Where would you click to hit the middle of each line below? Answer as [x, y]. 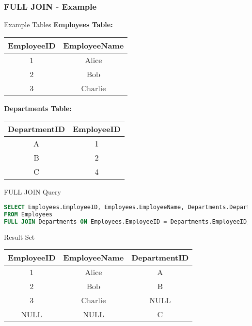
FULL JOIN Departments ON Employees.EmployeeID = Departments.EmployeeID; [127, 221]
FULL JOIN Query [32, 192]
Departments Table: [38, 108]
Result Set [19, 236]
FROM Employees [28, 214]
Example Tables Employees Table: [58, 24]
